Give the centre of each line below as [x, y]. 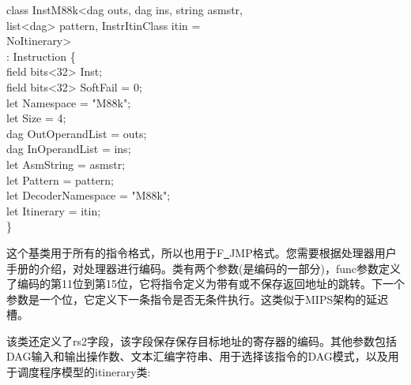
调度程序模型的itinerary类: [84, 372]
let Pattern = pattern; [60, 179]
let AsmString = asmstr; [66, 164]
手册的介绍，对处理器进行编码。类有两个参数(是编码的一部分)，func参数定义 [204, 268]
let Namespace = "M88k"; [69, 102]
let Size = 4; [36, 118]
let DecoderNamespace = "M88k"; [89, 195]
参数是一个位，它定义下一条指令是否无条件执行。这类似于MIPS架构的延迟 [198, 299]
